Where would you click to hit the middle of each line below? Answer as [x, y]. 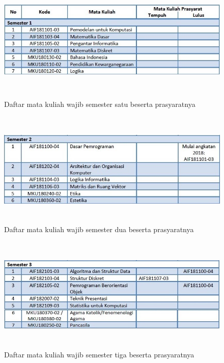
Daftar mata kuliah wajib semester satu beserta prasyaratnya [100, 104]
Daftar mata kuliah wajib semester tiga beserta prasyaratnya [99, 355]
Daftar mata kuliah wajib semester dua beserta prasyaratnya [99, 229]
